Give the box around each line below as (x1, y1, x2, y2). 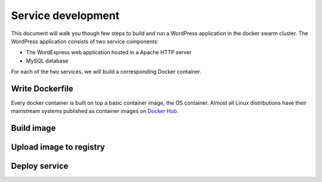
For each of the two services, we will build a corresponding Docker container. (11, 68, 202, 76)
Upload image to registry (11, 142, 106, 152)
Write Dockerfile (11, 83, 74, 93)
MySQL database (26, 57, 69, 64)
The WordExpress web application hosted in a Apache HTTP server (26, 49, 192, 56)
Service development (11, 9, 120, 22)
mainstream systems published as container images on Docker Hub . (11, 108, 179, 115)
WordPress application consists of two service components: (11, 37, 159, 45)
